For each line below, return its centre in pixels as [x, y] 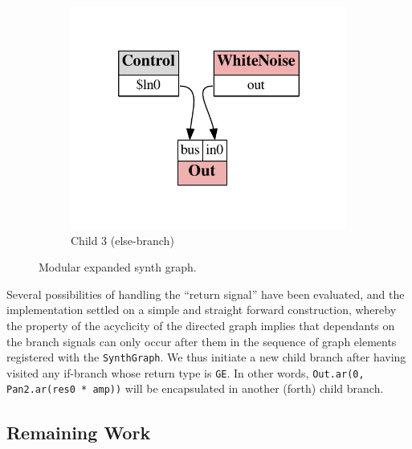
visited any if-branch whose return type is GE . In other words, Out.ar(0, [186, 372]
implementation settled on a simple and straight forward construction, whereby [202, 310]
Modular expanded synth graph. [118, 267]
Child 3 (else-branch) [122, 240]
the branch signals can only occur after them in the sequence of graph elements [202, 341]
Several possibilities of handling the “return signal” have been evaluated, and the [206, 294]
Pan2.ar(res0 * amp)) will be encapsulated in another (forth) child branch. [195, 388]
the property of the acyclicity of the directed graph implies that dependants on [201, 325]
